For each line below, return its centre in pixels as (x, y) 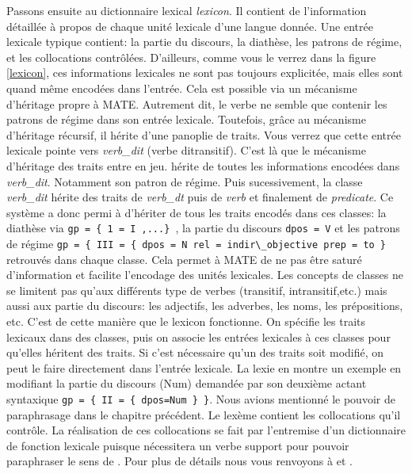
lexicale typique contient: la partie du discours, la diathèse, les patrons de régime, (204, 42)
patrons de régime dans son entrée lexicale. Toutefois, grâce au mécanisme (186, 119)
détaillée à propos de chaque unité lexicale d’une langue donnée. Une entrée (190, 26)
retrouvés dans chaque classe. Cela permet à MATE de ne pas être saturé (184, 259)
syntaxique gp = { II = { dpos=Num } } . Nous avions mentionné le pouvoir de (201, 398)
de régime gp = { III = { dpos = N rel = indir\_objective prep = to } (196, 243)
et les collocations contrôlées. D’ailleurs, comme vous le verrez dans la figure (191, 57)
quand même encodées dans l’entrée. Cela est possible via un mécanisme (182, 88)
